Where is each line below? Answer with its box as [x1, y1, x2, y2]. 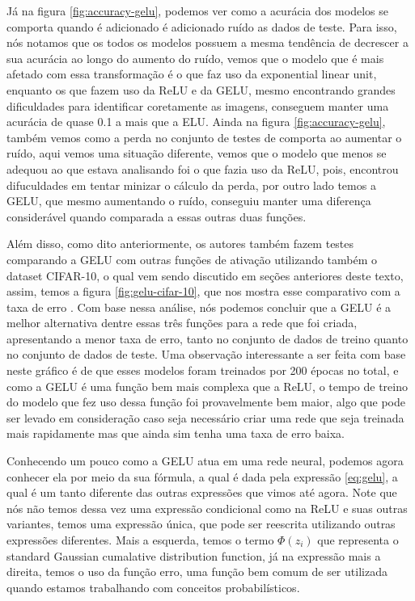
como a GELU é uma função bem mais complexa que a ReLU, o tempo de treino [6, 377, 408, 394]
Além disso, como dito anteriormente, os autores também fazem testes [6, 235, 354, 252]
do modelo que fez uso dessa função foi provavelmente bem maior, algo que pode [6, 393, 405, 410]
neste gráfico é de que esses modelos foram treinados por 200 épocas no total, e [6, 362, 399, 379]
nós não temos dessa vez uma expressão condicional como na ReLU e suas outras [6, 499, 408, 516]
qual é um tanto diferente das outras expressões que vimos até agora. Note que [6, 484, 397, 501]
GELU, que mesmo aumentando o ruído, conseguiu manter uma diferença [6, 192, 371, 209]
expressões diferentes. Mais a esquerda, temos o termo [6, 532, 274, 548]
